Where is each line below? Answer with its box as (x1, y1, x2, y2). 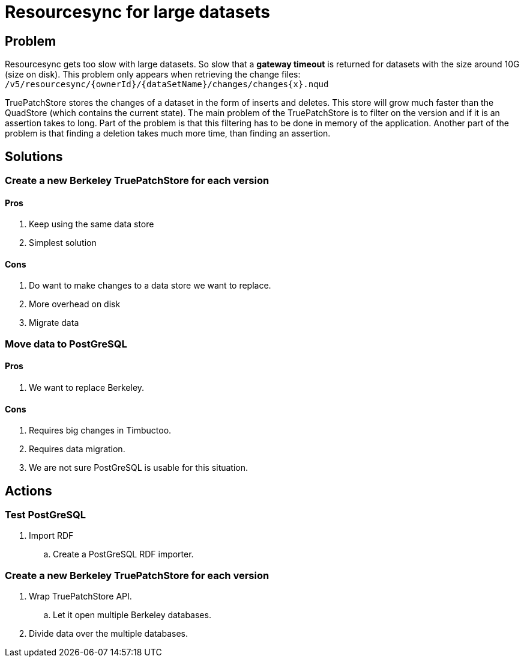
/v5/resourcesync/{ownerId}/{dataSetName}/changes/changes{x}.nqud (5, 79, 329, 90)
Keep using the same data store (29, 219, 154, 230)
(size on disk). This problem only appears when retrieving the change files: (5, 69, 301, 80)
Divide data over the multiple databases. (29, 628, 188, 639)
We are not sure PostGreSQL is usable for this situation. (29, 462, 248, 473)
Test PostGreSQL (5, 509, 86, 521)
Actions (5, 483, 52, 498)
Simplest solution (29, 238, 97, 248)
